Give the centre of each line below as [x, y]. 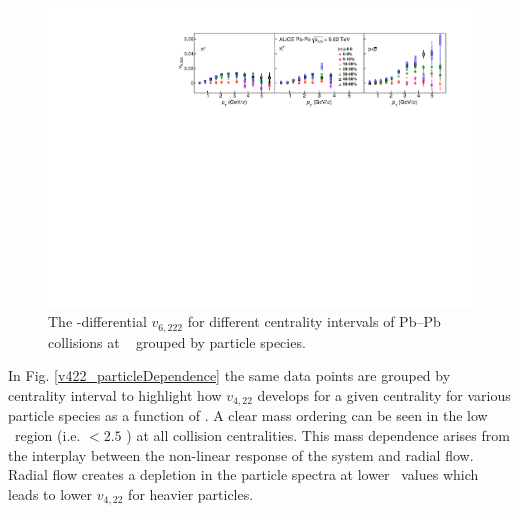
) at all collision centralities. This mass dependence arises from [318, 434]
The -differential [97, 321]
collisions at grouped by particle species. [177, 341]
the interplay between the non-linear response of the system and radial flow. [241, 454]
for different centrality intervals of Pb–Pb [314, 321]
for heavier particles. [191, 493]
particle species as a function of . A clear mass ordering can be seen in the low [248, 415]
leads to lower [50, 493]
